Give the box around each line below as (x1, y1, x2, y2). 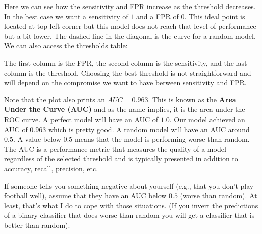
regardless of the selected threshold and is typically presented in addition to (4, 153, 238, 164)
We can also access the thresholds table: (4, 40, 128, 51)
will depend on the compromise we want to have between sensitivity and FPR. (4, 77, 247, 88)
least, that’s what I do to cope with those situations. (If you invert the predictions (4, 200, 258, 210)
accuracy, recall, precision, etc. (4, 163, 98, 173)
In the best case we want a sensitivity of (4, 11, 128, 21)
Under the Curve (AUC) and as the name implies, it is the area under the (4, 104, 245, 114)
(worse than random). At (180, 190, 257, 201)
